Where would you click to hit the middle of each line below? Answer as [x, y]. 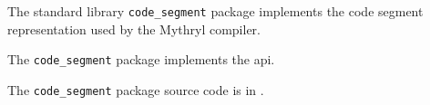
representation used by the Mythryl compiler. [134, 29]
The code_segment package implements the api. [141, 59]
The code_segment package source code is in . [136, 89]
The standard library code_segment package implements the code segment [215, 11]
